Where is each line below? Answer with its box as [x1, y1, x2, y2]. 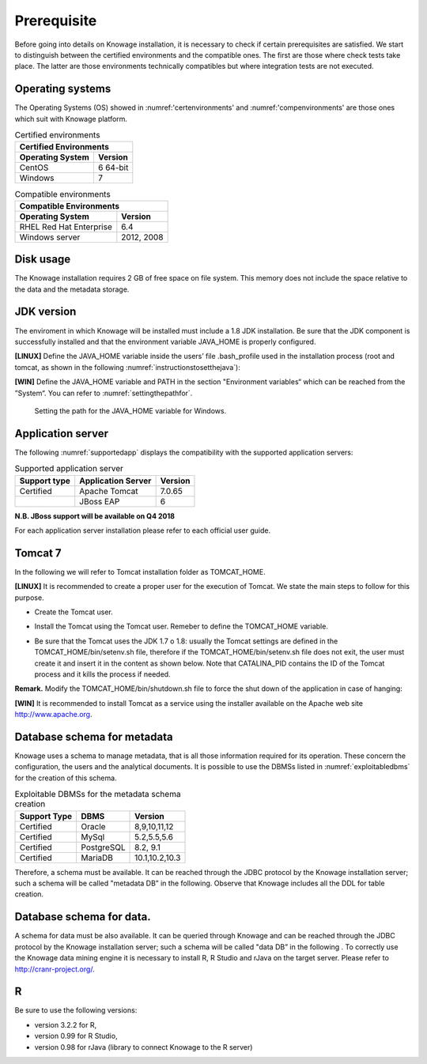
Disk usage [14, 253, 71, 266]
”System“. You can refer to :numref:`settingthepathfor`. [14, 388, 193, 398]
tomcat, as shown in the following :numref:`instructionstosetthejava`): [14, 362, 240, 372]
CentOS [19, 162, 49, 173]
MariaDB [81, 852, 114, 863]
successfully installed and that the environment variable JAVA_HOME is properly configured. [14, 337, 316, 346]
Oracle [81, 821, 106, 832]
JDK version [14, 305, 77, 319]
